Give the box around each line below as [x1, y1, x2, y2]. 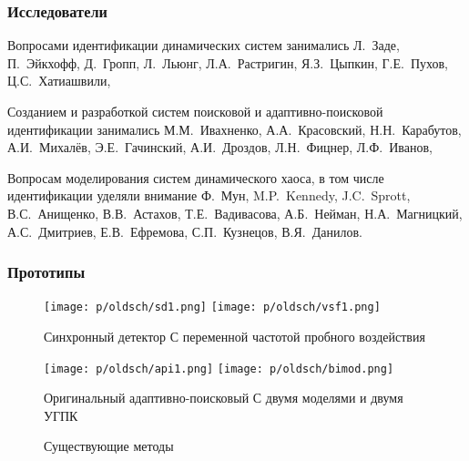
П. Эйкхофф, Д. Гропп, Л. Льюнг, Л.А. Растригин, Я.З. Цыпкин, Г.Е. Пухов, [7, 53, 448, 72]
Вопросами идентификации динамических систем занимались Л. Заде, [7, 36, 400, 55]
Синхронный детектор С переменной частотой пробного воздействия [44, 327, 425, 346]
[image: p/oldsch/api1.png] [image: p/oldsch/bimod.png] [44, 362, 394, 375]
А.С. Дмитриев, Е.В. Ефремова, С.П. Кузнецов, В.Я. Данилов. [7, 221, 362, 241]
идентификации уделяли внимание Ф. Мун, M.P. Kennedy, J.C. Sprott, [7, 186, 411, 205]
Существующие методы [44, 436, 174, 456]
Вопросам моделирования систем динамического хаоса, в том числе [7, 168, 384, 187]
